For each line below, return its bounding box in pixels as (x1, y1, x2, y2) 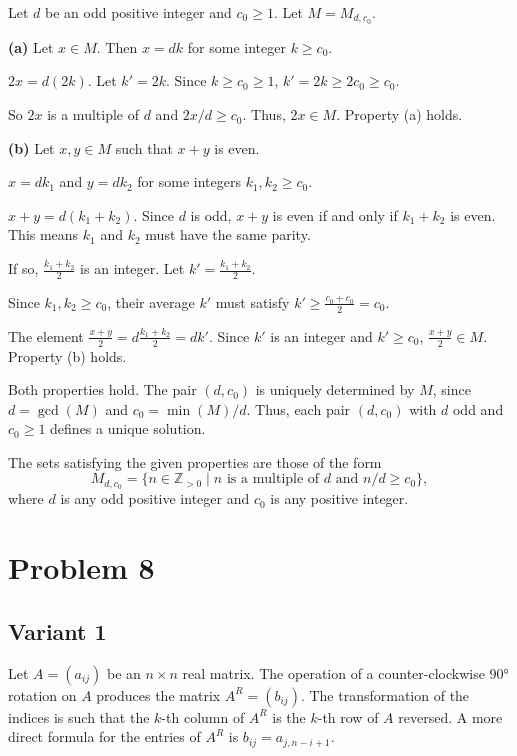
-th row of (317, 706, 379, 727)
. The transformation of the (300, 684, 470, 705)
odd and (452, 398, 504, 419)
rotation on (8, 684, 77, 705)
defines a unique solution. (50, 418, 206, 439)
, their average (107, 291, 195, 312)
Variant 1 (8, 615, 107, 646)
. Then (96, 36, 138, 57)
